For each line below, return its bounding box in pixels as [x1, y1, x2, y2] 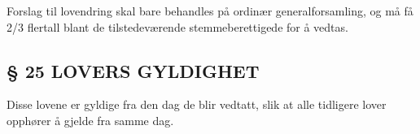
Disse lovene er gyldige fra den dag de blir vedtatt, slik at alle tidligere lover [7, 96, 387, 113]
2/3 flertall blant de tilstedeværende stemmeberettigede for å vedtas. [7, 18, 348, 35]
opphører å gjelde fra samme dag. [7, 111, 174, 128]
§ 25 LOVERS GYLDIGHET [7, 58, 260, 83]
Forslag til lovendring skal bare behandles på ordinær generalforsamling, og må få [7, 2, 413, 19]
